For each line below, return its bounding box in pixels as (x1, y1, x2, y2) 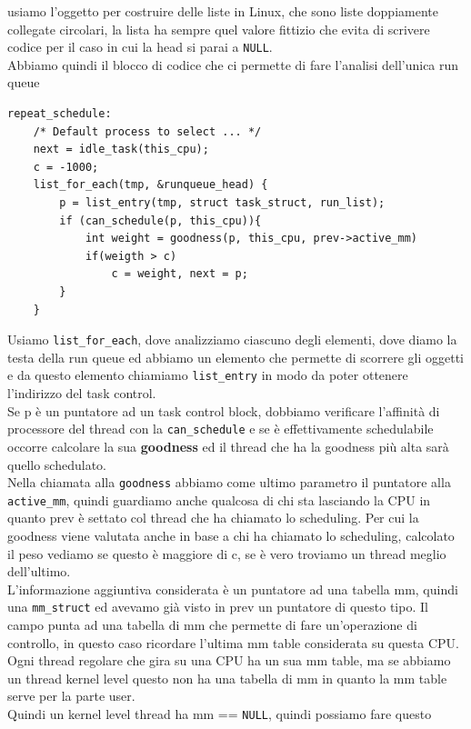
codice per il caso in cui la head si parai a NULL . (7, 37, 273, 56)
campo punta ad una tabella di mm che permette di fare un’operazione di (7, 615, 417, 634)
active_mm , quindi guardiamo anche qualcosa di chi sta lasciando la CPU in (7, 490, 431, 509)
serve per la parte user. (7, 686, 135, 705)
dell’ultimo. (7, 562, 71, 581)
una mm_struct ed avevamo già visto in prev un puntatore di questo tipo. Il (7, 597, 428, 616)
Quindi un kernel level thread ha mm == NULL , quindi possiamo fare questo (7, 704, 432, 723)
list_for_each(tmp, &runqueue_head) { (33, 178, 268, 192)
